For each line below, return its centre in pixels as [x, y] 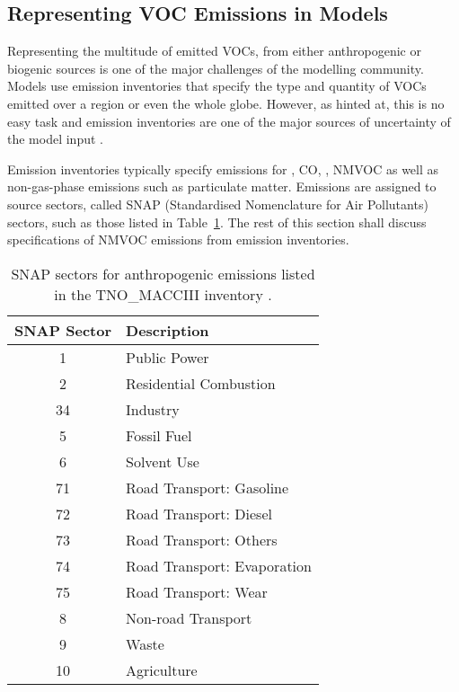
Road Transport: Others [202, 539]
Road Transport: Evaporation [219, 565]
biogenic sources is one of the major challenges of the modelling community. [216, 68]
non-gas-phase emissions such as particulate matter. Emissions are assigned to [222, 186]
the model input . [55, 139]
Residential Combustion [201, 383]
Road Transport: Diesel [199, 513]
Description [168, 330]
